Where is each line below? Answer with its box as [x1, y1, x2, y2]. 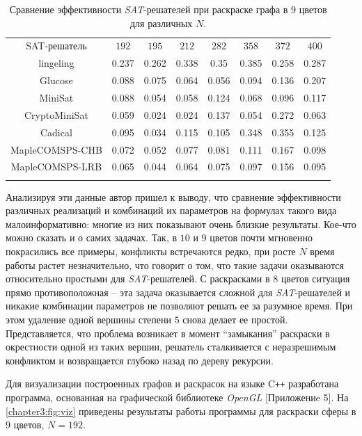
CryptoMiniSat [24, 107, 88, 122]
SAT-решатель [26, 38, 87, 53]
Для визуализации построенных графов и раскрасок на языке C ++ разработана [6, 376, 339, 391]
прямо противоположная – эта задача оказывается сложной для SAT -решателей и [6, 284, 351, 299]
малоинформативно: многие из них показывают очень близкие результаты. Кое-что [6, 216, 356, 231]
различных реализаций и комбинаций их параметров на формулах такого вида [6, 203, 337, 218]
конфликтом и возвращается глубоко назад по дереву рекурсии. [6, 353, 274, 367]
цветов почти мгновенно [210, 230, 313, 245]
